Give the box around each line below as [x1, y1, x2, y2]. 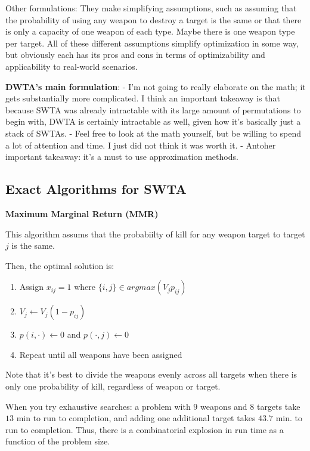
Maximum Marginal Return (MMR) [5, 207, 159, 220]
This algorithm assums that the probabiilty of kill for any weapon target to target [5, 227, 305, 240]
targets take [256, 400, 300, 412]
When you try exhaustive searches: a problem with [5, 400, 191, 412]
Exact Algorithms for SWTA [5, 180, 187, 198]
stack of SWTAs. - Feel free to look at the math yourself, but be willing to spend [5, 126, 302, 139]
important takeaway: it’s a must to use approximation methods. [5, 150, 238, 163]
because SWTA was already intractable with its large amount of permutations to [5, 103, 301, 116]
